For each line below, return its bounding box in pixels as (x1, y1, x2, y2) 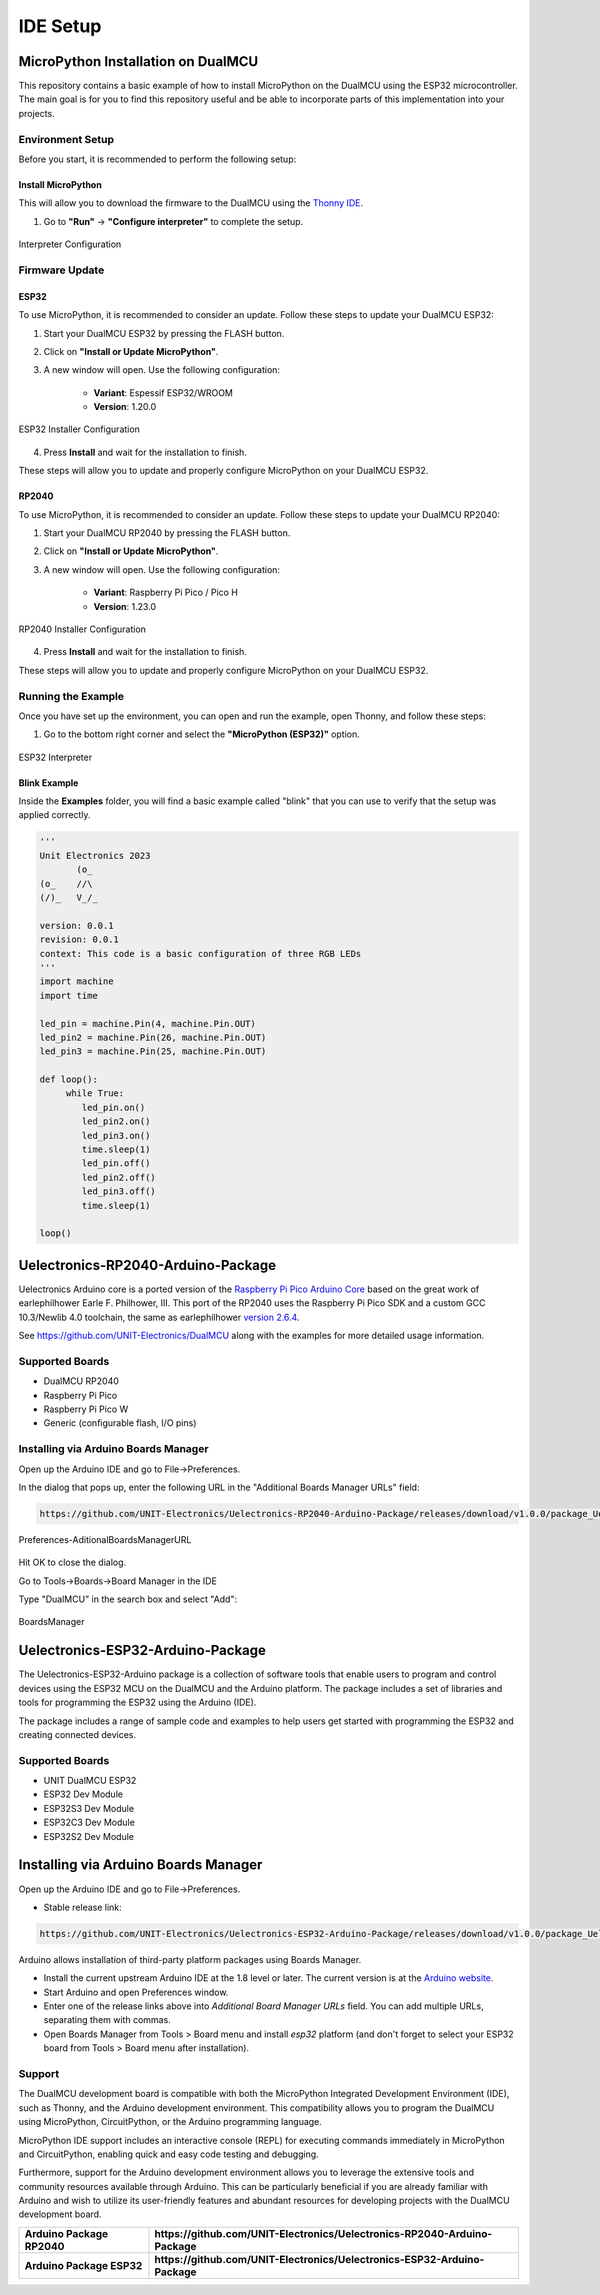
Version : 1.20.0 (93, 401, 157, 413)
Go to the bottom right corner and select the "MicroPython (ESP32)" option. (43, 728, 360, 740)
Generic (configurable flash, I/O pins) (43, 1417, 197, 1429)
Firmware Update (18, 263, 105, 277)
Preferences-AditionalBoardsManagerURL (18, 1533, 192, 1545)
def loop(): (39, 1074, 99, 1085)
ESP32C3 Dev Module (43, 1816, 135, 1829)
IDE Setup (18, 15, 102, 37)
